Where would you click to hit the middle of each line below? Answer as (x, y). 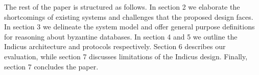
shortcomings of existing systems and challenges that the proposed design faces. (129, 16)
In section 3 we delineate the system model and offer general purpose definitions (129, 27)
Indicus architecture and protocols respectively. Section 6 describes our (115, 46)
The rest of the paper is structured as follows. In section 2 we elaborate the (122, 7)
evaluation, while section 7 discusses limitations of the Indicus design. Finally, (126, 56)
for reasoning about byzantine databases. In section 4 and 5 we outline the (121, 36)
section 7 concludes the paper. (51, 66)
